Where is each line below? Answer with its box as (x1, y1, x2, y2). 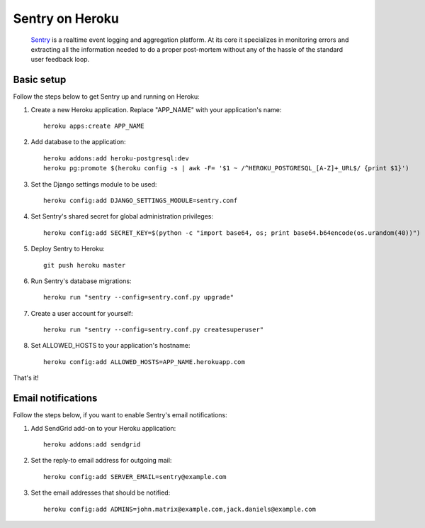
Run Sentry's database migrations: (30, 277, 132, 285)
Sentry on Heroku (13, 11, 120, 26)
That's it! (13, 373, 39, 383)
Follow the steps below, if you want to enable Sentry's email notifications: (13, 411, 228, 419)
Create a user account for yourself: (30, 309, 134, 317)
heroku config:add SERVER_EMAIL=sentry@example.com (43, 473, 227, 480)
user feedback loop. (30, 55, 90, 64)
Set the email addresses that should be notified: (30, 488, 171, 497)
